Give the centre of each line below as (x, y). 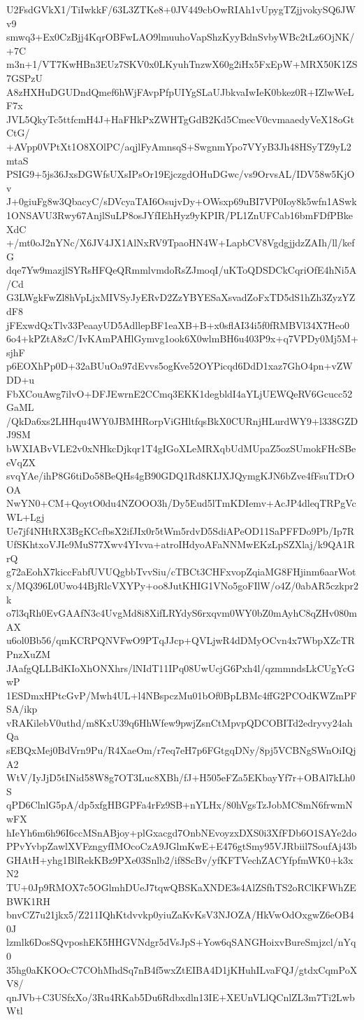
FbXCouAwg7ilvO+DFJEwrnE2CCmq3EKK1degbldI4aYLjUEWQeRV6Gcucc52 (180, 393)
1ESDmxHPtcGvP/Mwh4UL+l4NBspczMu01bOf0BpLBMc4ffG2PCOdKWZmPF (182, 695)
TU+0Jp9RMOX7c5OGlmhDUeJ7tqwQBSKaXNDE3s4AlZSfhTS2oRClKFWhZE (181, 887)
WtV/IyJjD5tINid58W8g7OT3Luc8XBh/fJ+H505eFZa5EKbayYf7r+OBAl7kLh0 (181, 777)
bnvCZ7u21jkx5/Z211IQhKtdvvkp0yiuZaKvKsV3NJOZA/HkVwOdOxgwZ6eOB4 (180, 915)
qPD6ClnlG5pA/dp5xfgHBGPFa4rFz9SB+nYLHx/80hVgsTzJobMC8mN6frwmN (180, 805)
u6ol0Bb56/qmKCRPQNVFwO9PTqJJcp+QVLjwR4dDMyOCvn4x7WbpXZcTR (181, 640)
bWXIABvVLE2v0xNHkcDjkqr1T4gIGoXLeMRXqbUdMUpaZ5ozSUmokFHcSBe (181, 448)
